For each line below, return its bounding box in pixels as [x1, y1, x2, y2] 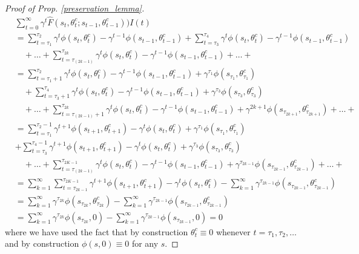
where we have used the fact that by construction [5, 225, 188, 238]
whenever [216, 225, 251, 238]
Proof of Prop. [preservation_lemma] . [5, 2, 145, 14]
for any [131, 237, 159, 250]
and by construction [5, 237, 79, 250]
